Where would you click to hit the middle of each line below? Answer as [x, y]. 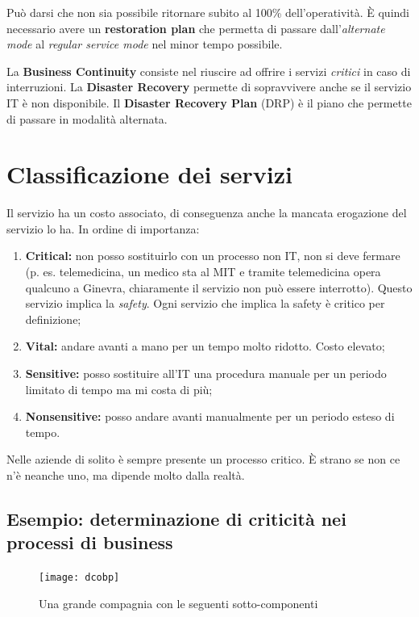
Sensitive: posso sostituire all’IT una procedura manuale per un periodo [206, 374]
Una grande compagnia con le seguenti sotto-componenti [178, 603]
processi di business [90, 542]
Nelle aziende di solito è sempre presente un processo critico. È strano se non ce [203, 459]
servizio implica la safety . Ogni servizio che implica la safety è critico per [205, 303]
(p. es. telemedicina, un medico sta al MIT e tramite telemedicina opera [203, 272]
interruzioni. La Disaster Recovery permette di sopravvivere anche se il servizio [209, 87]
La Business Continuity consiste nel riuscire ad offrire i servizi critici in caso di [209, 71]
